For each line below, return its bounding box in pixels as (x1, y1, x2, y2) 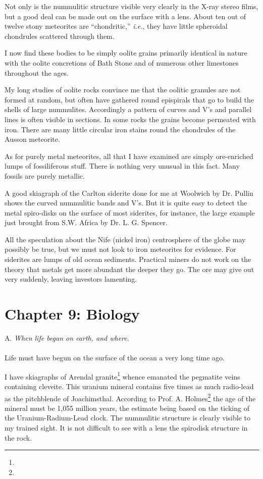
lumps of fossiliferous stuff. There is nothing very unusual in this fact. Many (5, 161, 240, 171)
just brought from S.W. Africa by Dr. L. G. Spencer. (5, 217, 168, 228)
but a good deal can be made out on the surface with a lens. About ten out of (5, 11, 246, 21)
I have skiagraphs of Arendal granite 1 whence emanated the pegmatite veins (5, 369, 240, 382)
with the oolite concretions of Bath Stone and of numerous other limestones (5, 57, 239, 68)
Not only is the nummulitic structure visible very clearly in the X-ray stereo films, (5, 1, 258, 11)
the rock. (5, 432, 32, 443)
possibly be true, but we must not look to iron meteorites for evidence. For (5, 244, 236, 254)
